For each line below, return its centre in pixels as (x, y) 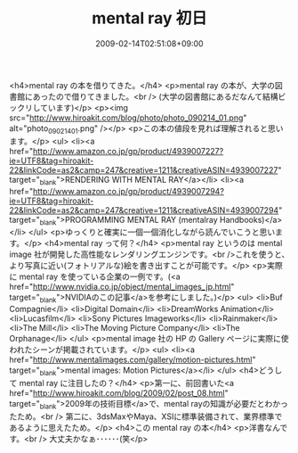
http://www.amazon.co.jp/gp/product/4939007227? (128, 151)
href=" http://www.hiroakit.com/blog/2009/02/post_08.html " (119, 392)
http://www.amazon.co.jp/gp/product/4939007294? (129, 191)
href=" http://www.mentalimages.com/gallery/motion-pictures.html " (133, 360)
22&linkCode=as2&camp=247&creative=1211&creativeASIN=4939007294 (144, 210)
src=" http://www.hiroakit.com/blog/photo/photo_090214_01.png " (128, 118)
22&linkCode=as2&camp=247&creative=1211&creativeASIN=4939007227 (144, 169)
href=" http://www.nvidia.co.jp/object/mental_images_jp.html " (122, 287)
